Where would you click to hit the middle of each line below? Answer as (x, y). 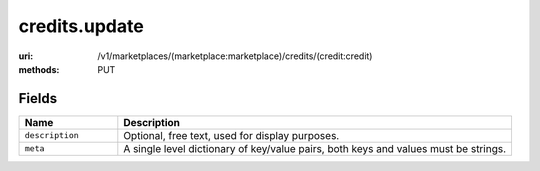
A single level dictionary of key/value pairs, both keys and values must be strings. (315, 148)
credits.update (81, 26)
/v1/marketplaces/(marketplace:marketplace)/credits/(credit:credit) (235, 56)
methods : (39, 69)
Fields (38, 98)
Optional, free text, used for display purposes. (231, 135)
